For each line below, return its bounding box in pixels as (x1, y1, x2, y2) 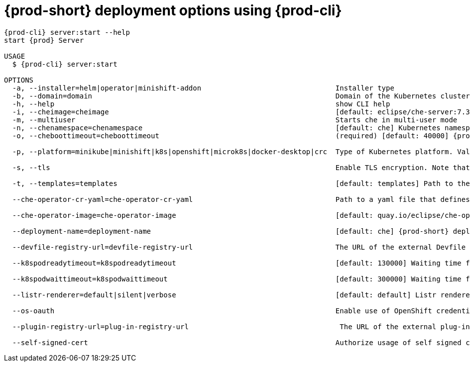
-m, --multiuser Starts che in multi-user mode (12, 115, 458, 124)
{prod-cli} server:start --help (4, 28, 130, 36)
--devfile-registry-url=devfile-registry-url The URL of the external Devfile (12, 243, 466, 251)
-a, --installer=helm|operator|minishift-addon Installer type (12, 84, 394, 92)
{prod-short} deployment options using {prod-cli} (4, 2, 342, 19)
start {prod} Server (4, 36, 84, 44)
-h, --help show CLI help (12, 99, 390, 108)
